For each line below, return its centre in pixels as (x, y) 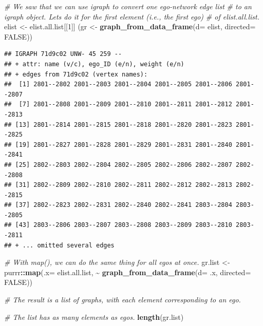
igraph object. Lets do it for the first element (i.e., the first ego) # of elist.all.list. (132, 16)
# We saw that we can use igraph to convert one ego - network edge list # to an (128, 6)
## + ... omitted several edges (59, 245)
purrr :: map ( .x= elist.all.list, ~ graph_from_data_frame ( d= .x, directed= (128, 272)
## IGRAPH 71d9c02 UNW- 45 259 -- (63, 54)
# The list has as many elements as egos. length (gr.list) (94, 317)
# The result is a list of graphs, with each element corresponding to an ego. (123, 300)
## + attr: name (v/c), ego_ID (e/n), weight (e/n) (94, 64)
